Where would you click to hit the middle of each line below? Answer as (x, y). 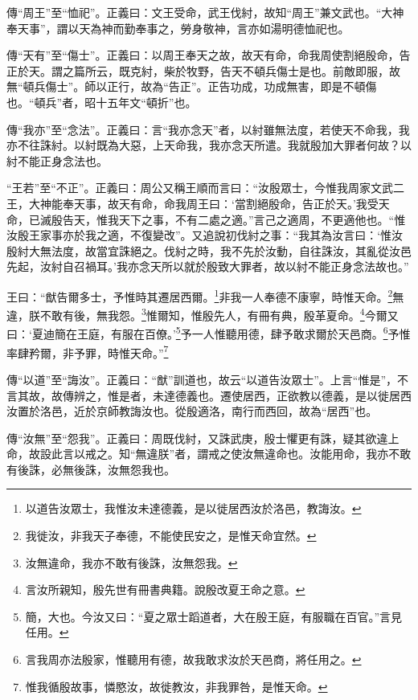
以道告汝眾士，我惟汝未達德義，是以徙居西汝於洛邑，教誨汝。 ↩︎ (193, 508)
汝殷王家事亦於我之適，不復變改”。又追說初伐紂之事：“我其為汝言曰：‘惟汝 (205, 235)
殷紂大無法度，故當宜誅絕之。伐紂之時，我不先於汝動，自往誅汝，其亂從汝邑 (209, 250)
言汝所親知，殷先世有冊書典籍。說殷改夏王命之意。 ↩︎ (165, 589)
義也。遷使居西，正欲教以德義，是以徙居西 (299, 395)
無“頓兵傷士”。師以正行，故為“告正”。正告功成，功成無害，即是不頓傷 (192, 86)
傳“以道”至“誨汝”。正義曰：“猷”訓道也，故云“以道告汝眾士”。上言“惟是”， (202, 379)
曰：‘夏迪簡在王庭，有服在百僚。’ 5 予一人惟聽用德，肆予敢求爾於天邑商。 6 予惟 (209, 333)
